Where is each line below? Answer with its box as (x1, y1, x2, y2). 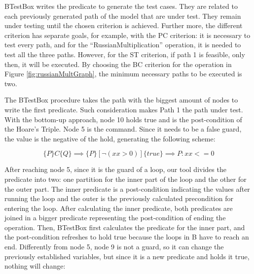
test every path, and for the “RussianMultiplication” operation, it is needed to (4, 39, 241, 50)
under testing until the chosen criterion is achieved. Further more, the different (4, 20, 243, 31)
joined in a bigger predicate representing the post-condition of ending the (4, 212, 226, 223)
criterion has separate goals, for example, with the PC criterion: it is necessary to (4, 30, 251, 40)
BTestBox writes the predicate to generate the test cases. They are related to (4, 1, 238, 11)
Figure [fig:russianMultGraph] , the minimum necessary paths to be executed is (4, 68, 242, 79)
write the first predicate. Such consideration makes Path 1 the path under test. (4, 104, 243, 114)
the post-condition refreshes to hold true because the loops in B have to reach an (4, 232, 249, 242)
